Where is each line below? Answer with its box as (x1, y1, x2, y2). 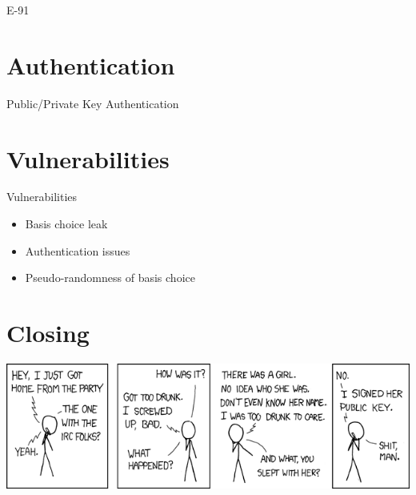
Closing (6, 316, 90, 348)
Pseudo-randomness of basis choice (25, 269, 195, 286)
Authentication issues (25, 242, 130, 259)
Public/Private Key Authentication (6, 95, 179, 111)
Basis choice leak (25, 215, 108, 232)
